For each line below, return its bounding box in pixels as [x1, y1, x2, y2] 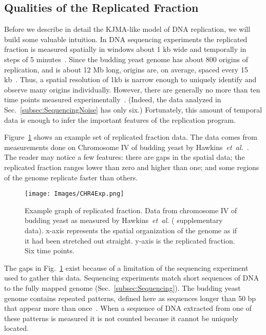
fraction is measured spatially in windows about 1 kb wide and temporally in [4, 44, 246, 54]
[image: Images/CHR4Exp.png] [25, 190, 124, 198]
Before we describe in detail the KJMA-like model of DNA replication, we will [4, 24, 251, 34]
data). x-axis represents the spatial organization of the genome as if [25, 225, 237, 235]
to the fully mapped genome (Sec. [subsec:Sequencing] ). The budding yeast [4, 282, 241, 293]
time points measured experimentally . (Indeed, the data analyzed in [4, 94, 221, 105]
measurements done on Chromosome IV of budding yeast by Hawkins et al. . [4, 141, 249, 152]
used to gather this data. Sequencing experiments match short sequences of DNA [4, 272, 259, 283]
